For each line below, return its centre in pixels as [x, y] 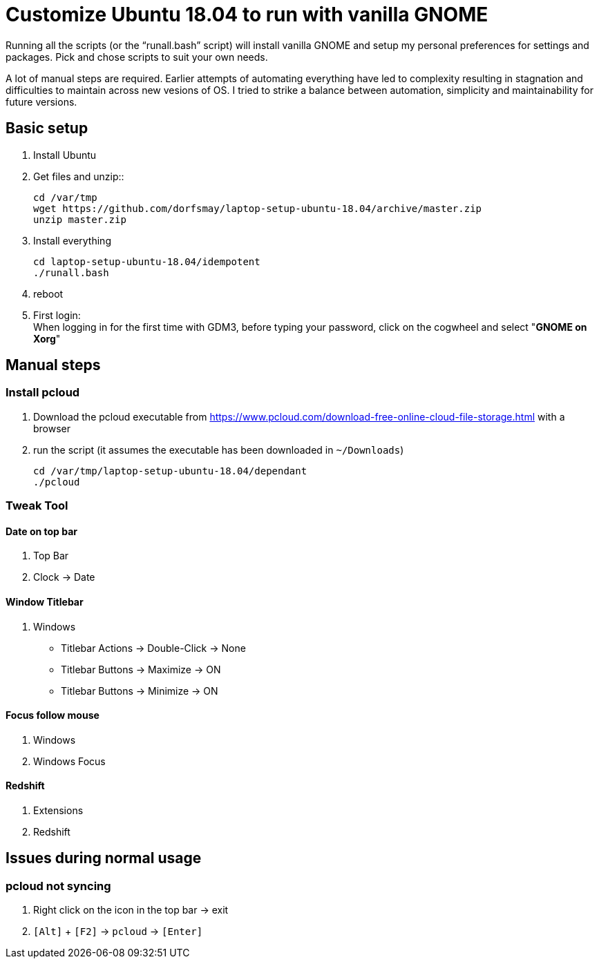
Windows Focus [69, 761]
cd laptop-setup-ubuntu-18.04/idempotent [147, 261]
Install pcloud [43, 393]
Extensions [58, 811]
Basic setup [47, 128]
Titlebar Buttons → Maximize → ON [141, 669]
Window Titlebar [45, 602]
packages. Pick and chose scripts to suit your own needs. [137, 57]
